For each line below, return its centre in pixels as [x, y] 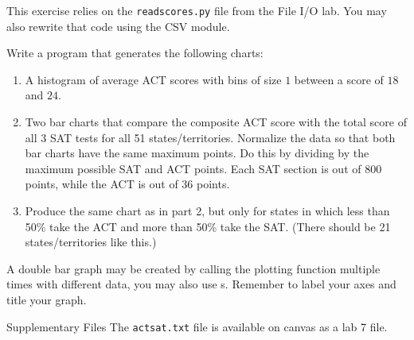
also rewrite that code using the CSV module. [118, 26]
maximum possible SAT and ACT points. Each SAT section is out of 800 [203, 168]
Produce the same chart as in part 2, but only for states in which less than [207, 211]
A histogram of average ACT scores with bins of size [153, 79]
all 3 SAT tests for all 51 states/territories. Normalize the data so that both [210, 137]
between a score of [339, 79]
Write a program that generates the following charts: [135, 53]
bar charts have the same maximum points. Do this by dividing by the [197, 153]
